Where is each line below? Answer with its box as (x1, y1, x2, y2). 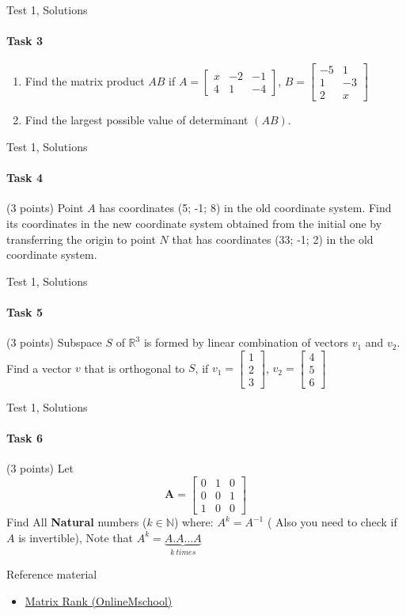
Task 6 (6, 430, 43, 446)
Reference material (6, 566, 97, 583)
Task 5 (6, 304, 43, 321)
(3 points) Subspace (6, 334, 102, 351)
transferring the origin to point (6, 230, 156, 247)
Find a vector (6, 359, 72, 376)
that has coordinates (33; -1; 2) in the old (172, 230, 374, 247)
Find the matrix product (25, 72, 145, 89)
